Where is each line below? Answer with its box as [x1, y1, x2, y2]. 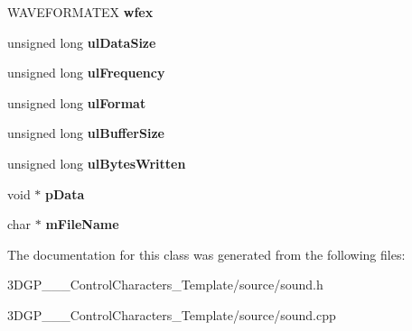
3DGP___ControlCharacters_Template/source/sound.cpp [7, 305, 336, 324]
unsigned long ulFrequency [7, 63, 165, 82]
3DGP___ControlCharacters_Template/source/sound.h [7, 275, 323, 294]
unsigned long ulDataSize [7, 32, 156, 51]
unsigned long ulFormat [7, 93, 146, 112]
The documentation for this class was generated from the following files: [7, 244, 406, 263]
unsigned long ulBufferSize [7, 124, 164, 143]
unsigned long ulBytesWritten [7, 153, 186, 172]
